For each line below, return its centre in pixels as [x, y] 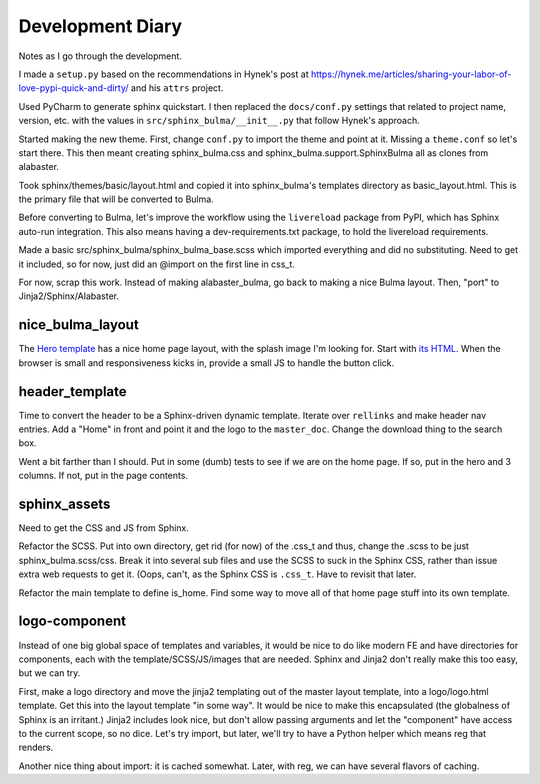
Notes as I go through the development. [100, 56]
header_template [72, 391]
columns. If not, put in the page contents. [103, 476]
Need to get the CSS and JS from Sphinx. [104, 528]
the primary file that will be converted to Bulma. [116, 199]
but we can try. [49, 673]
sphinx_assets [64, 503]
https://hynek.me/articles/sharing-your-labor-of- [411, 74]
